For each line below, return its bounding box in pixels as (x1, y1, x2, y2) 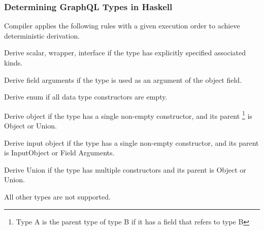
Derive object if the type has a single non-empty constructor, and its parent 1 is (4, 109, 252, 121)
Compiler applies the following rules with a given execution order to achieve (4, 20, 240, 31)
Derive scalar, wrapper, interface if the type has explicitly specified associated (4, 47, 246, 58)
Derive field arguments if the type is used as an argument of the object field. (4, 74, 242, 85)
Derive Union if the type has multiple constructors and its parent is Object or (4, 164, 246, 175)
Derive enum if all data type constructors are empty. (4, 91, 168, 102)
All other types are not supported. (4, 191, 111, 202)
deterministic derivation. (4, 30, 80, 41)
